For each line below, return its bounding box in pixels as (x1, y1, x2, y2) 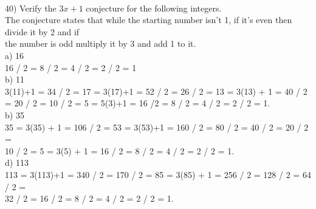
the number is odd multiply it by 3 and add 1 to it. (5, 37, 196, 50)
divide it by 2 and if (5, 25, 80, 38)
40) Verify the (5, 1, 57, 14)
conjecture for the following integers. (86, 1, 222, 14)
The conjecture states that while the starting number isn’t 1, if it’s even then (5, 13, 292, 26)
